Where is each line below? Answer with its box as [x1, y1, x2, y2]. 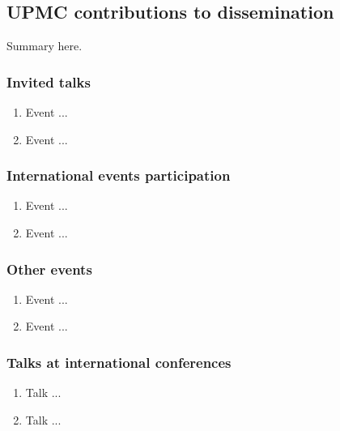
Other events [6, 258, 92, 279]
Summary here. [6, 37, 83, 54]
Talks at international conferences [6, 352, 232, 372]
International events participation [6, 165, 231, 186]
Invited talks [6, 71, 91, 92]
